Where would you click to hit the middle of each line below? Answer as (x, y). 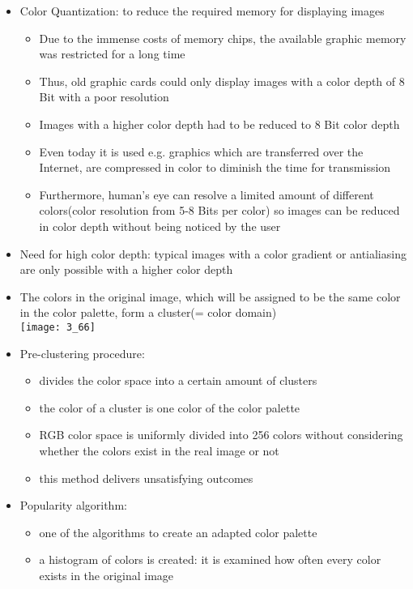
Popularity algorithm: (73, 505)
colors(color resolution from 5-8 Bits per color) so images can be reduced (219, 210)
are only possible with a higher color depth (126, 269)
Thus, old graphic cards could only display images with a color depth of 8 (222, 81)
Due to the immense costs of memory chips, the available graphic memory (223, 38)
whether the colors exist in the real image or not (159, 450)
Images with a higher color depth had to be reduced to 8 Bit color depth (219, 124)
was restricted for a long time (112, 54)
